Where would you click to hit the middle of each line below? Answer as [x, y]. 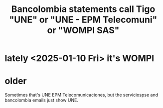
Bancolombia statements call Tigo [83, 9]
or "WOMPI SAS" [83, 30]
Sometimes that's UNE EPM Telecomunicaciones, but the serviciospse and [81, 95]
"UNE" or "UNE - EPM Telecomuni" [83, 20]
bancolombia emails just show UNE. [41, 100]
